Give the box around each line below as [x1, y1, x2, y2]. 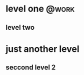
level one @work [5, 3, 75, 15]
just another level [5, 43, 79, 54]
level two [5, 23, 34, 32]
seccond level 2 [5, 63, 56, 72]
